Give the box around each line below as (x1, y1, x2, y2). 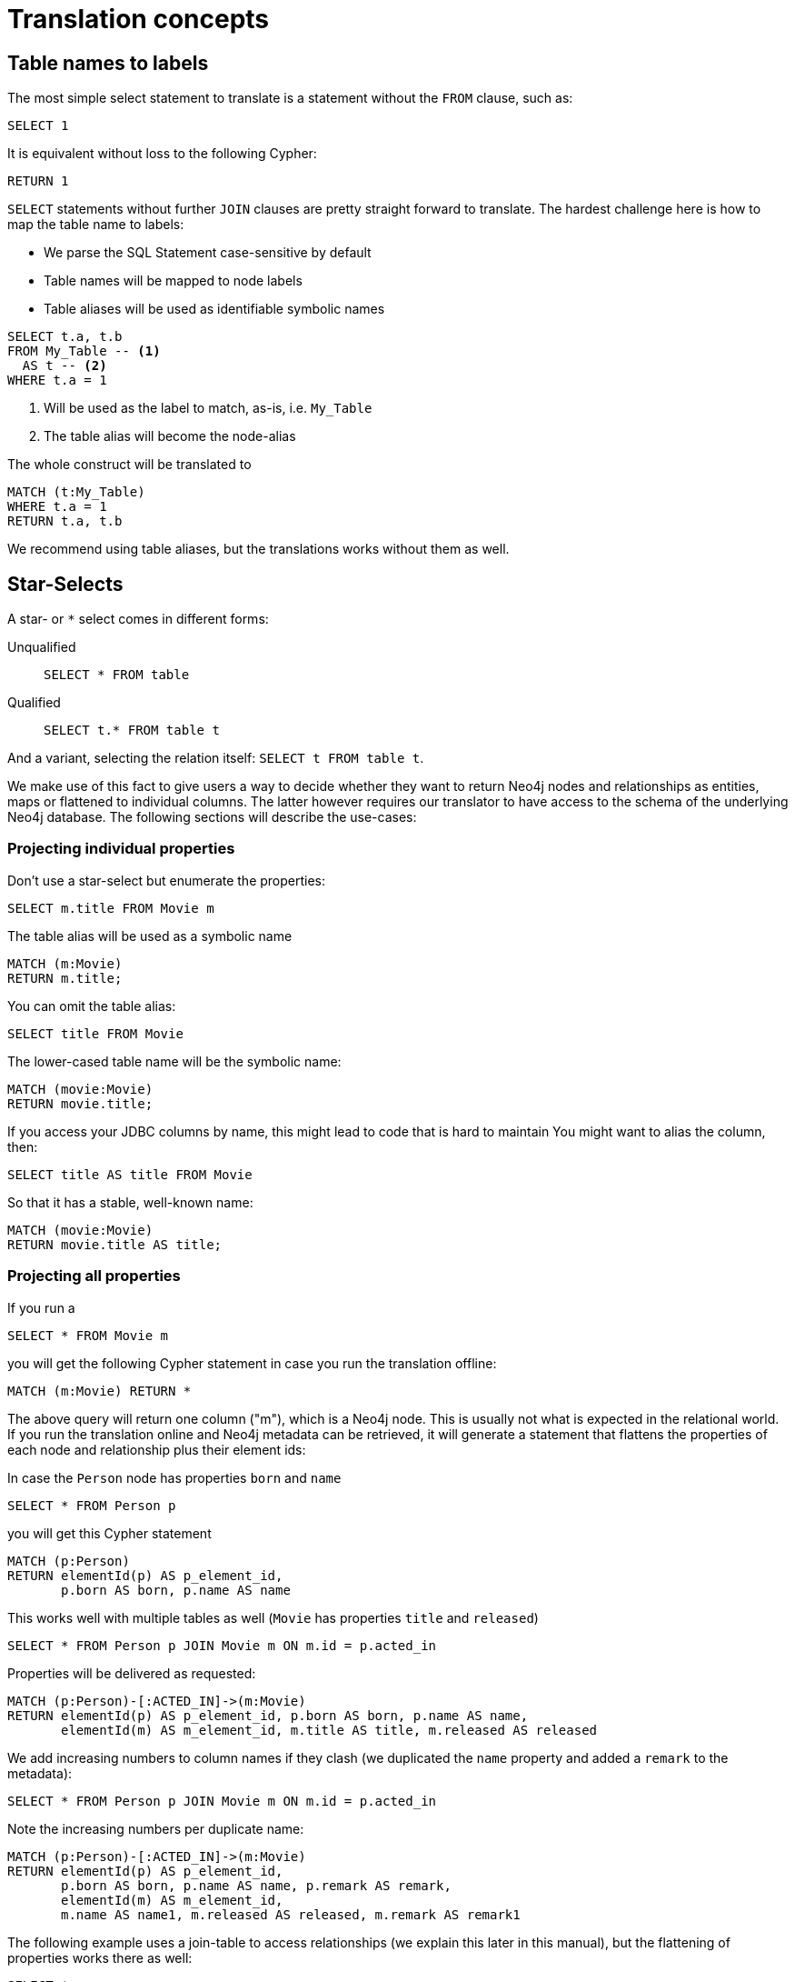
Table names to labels (7, 51, 209, 75)
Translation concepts (7, 4, 270, 35)
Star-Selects (7, 572, 124, 596)
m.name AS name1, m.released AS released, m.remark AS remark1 (61, 1907, 521, 1922)
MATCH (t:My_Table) (7, 485, 145, 500)
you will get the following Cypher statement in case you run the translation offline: (7, 1355, 497, 1371)
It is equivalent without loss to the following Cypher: (7, 145, 317, 162)
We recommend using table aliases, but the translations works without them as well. (7, 541, 510, 557)
